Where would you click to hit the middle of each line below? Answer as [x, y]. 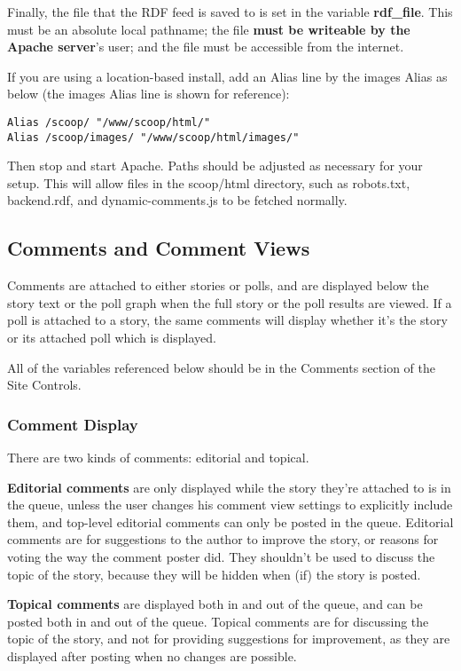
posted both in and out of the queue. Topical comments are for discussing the [218, 621]
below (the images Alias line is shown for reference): [148, 94]
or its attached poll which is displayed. [112, 338]
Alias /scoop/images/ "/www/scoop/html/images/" [153, 137]
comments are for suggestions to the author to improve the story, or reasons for [223, 539]
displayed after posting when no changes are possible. [152, 655]
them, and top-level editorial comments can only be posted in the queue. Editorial [230, 521]
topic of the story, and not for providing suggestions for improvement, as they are [229, 639]
